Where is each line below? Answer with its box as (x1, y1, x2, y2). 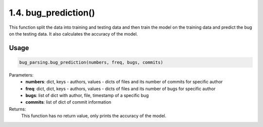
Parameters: (9, 72, 34, 78)
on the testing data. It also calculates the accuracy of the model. (9, 31, 138, 36)
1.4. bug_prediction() (9, 7, 95, 18)
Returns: (9, 106, 26, 112)
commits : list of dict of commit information (25, 99, 112, 105)
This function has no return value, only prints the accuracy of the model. (21, 113, 167, 119)
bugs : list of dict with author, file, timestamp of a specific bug (25, 92, 149, 98)
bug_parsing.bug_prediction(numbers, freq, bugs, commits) (19, 59, 163, 65)
